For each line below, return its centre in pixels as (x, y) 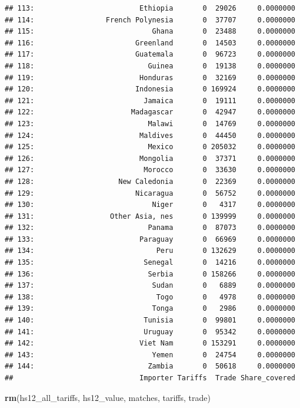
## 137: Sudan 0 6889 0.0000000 (150, 286)
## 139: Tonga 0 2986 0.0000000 (150, 309)
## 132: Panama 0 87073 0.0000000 (150, 228)
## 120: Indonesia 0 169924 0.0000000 (150, 89)
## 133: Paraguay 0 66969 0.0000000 (150, 239)
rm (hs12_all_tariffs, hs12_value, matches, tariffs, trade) (108, 397)
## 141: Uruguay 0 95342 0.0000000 (150, 332)
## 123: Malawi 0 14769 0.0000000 (150, 124)
